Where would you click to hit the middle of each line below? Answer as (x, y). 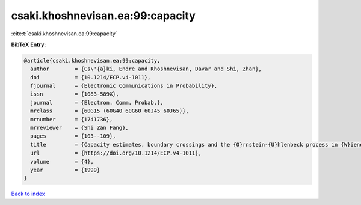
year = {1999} (65, 170)
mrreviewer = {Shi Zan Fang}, (79, 128)
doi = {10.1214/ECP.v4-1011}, (91, 77)
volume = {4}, (62, 161)
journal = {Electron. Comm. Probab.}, (97, 102)
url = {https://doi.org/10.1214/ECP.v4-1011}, (116, 153)
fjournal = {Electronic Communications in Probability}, (124, 86)
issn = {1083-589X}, (75, 94)
